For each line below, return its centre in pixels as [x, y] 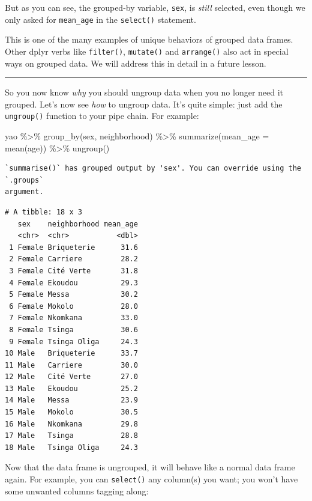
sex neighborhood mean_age [78, 224]
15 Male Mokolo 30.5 [71, 412]
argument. [24, 192]
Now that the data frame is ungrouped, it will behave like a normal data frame [150, 467]
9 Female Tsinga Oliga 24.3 [73, 342]
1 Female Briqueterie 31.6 [73, 247]
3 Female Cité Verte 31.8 [73, 271]
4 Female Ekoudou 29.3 [73, 283]
